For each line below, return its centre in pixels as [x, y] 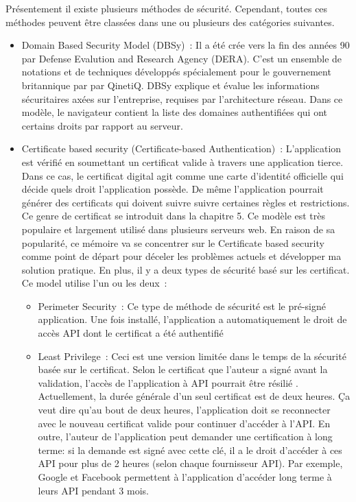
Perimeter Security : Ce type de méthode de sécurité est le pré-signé [182, 306]
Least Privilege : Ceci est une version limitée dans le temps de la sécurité [192, 356]
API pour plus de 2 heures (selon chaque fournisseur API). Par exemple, [190, 463]
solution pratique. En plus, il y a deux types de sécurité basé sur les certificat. [186, 269]
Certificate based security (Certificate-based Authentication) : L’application [181, 148]
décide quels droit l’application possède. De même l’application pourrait [173, 189]
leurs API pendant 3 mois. [93, 490]
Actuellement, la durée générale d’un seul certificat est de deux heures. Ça [194, 396]
